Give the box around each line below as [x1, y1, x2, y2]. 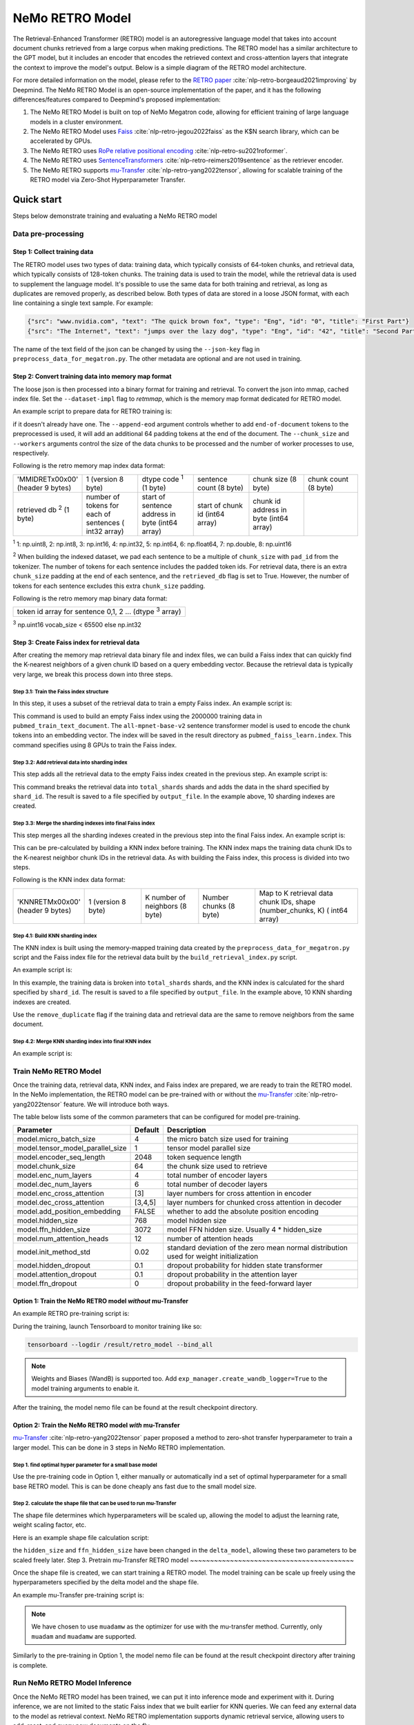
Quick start [12, 193, 62, 205]
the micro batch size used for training [166, 1134, 289, 1144]
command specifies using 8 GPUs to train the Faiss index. [12, 740, 177, 749]
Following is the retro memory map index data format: [12, 462, 166, 470]
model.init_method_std [17, 1248, 91, 1257]
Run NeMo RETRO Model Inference [12, 1678, 132, 1688]
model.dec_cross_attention [17, 1198, 105, 1207]
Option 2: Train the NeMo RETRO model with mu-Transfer [12, 1421, 180, 1430]
